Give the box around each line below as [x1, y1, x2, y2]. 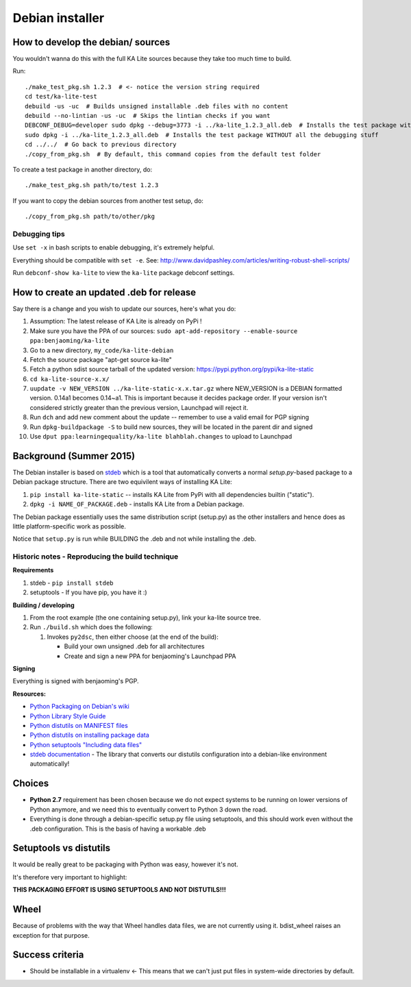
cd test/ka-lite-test [25, 93, 97, 101]
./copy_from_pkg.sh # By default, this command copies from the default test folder [25, 150, 321, 158]
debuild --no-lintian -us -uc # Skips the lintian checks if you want [25, 112, 271, 120]
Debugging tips [12, 229, 65, 239]
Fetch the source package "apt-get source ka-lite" [29, 355, 173, 363]
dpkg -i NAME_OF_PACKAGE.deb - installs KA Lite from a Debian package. [29, 500, 245, 509]
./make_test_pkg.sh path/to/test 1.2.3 [25, 182, 159, 189]
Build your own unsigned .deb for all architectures [64, 642, 205, 650]
